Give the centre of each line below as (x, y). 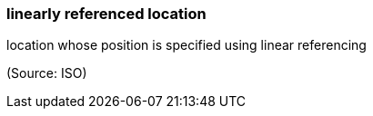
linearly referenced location (106, 14)
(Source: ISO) (47, 73)
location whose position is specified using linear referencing (186, 45)
